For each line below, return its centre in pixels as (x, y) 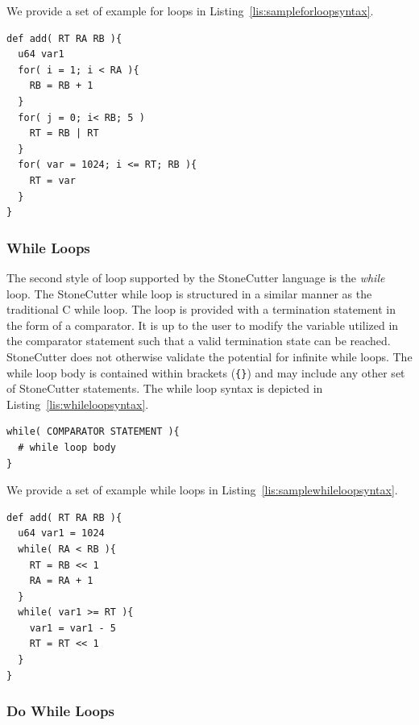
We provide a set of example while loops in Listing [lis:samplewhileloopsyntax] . (202, 490)
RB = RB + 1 (61, 86)
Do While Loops (60, 711)
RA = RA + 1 (61, 581)
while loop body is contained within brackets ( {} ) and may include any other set (206, 372)
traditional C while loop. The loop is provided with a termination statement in (201, 309)
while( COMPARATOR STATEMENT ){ (93, 432)
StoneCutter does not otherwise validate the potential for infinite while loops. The (209, 356)
